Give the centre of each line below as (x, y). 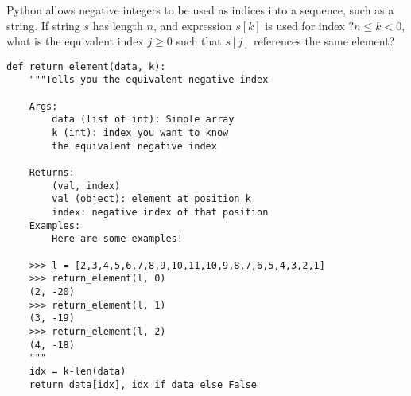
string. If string (43, 25)
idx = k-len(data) (78, 371)
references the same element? (324, 41)
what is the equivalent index (75, 41)
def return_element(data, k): (86, 66)
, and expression (192, 25)
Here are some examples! (117, 239)
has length (118, 25)
